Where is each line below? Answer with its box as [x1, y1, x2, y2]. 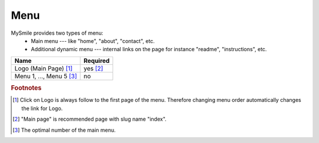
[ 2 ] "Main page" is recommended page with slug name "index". [12, 115, 167, 123]
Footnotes [11, 84, 42, 92]
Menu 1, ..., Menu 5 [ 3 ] [14, 72, 77, 80]
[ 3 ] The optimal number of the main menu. [12, 127, 116, 134]
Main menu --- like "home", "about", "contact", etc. [31, 37, 155, 44]
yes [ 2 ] [83, 64, 103, 72]
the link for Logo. [21, 105, 63, 112]
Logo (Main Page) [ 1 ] [14, 64, 73, 72]
